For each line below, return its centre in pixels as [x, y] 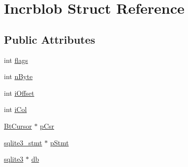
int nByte [18, 76]
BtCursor [18, 125]
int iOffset [19, 93]
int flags [16, 60]
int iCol [16, 109]
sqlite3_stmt [23, 142]
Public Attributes [50, 39]
